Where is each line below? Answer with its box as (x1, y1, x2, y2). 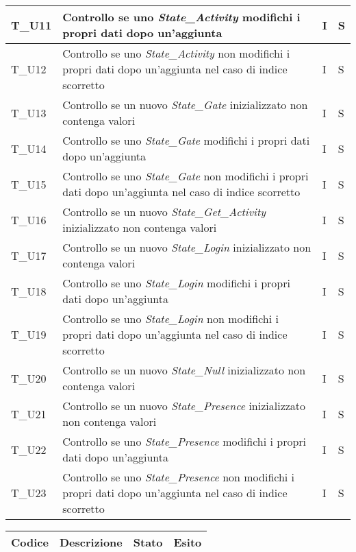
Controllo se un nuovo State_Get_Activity (62, 204, 266, 219)
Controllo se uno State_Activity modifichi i (62, 9, 301, 25)
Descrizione (59, 534, 123, 550)
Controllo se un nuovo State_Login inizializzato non (62, 239, 311, 255)
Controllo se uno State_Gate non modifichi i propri (62, 168, 309, 184)
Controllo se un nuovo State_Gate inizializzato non (62, 97, 308, 112)
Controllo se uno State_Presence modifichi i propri (62, 433, 307, 449)
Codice (11, 534, 49, 550)
